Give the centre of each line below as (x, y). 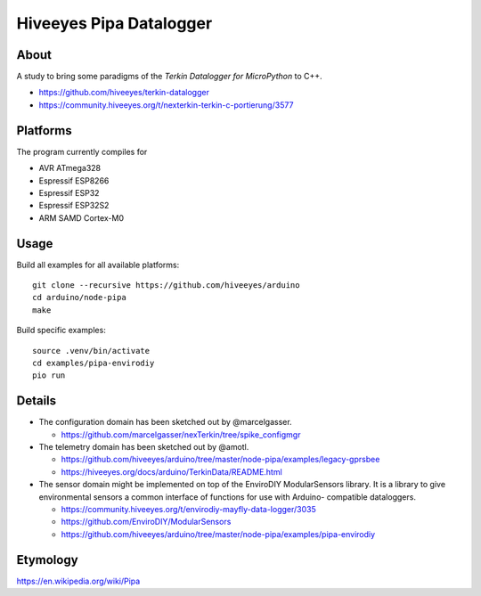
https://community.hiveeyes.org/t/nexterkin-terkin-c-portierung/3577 (166, 105)
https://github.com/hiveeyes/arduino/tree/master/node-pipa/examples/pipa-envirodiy (218, 534)
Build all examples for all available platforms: (98, 265)
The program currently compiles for (82, 151)
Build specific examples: (61, 331)
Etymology (48, 560)
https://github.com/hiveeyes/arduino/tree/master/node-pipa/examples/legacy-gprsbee (220, 460)
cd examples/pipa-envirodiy (94, 363)
